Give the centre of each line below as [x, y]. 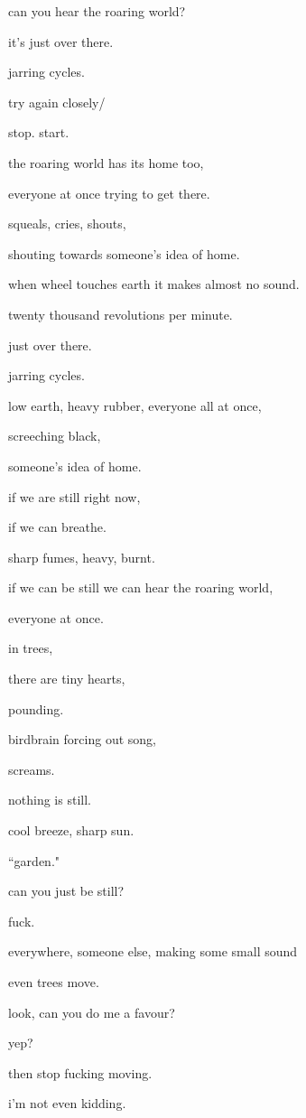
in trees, [31, 648]
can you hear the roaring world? [97, 11]
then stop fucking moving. [80, 1072]
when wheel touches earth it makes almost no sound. [154, 284]
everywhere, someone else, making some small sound [153, 951]
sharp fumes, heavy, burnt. [82, 557]
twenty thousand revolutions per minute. [121, 314]
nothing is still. [50, 800]
